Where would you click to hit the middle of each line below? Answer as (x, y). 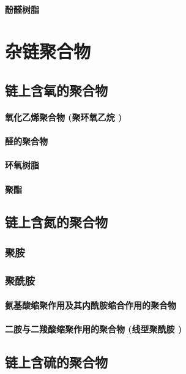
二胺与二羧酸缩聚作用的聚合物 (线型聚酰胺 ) (94, 329)
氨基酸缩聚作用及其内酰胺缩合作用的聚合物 (91, 305)
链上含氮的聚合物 (56, 222)
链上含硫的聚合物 (56, 362)
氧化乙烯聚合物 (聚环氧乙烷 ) (64, 117)
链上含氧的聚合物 (56, 90)
